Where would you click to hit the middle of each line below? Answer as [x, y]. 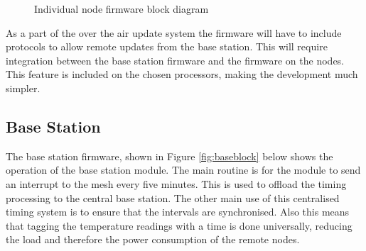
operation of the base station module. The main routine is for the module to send [183, 170]
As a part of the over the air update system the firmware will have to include [174, 32]
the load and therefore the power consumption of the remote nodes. [153, 239]
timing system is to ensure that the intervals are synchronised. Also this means [178, 212]
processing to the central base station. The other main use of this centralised [173, 197]
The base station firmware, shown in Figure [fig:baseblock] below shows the [169, 156]
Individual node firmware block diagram [122, 9]
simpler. [23, 88]
